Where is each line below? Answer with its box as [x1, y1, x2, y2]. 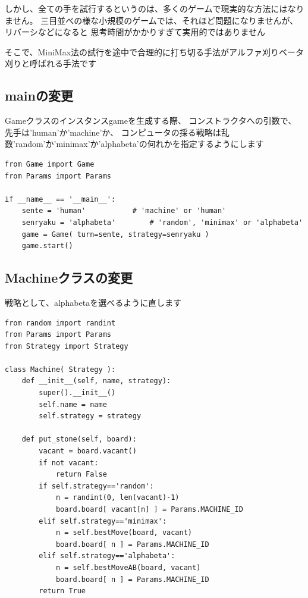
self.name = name [39, 400, 107, 409]
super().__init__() [39, 389, 116, 397]
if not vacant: [39, 458, 99, 467]
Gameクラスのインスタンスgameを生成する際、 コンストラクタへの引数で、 [5, 114, 297, 127]
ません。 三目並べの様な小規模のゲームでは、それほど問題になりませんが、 [5, 14, 298, 26]
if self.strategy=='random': [39, 481, 154, 490]
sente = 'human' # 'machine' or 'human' [21, 206, 227, 215]
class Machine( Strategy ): [5, 365, 116, 374]
